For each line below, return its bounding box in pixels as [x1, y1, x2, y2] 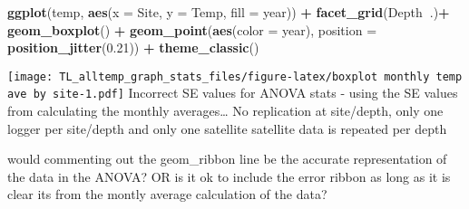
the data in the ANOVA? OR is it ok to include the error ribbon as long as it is [7, 166, 451, 185]
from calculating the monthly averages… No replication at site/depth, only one [7, 101, 444, 120]
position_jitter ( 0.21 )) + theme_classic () [7, 38, 259, 57]
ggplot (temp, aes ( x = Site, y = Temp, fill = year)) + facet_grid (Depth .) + [7, 3, 450, 21]
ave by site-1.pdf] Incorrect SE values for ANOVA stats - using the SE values [7, 83, 458, 102]
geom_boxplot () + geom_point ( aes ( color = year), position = [7, 20, 377, 39]
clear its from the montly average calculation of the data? [7, 185, 327, 204]
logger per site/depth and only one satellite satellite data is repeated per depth [7, 119, 447, 138]
